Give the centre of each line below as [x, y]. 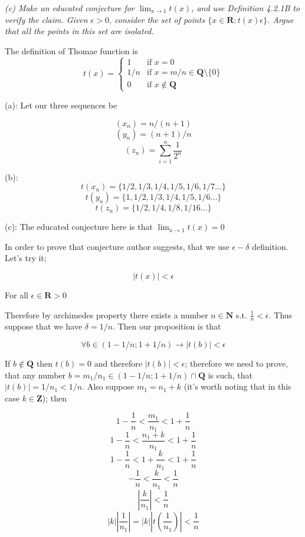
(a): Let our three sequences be [61, 105]
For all [17, 295]
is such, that [230, 375]
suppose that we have [44, 326]
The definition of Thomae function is [71, 50]
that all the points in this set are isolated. [79, 31]
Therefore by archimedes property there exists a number [106, 314]
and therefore [118, 363]
